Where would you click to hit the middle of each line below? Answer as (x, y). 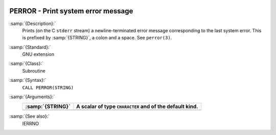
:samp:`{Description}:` (33, 24)
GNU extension (38, 54)
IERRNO (31, 123)
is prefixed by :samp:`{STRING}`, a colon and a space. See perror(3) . (97, 38)
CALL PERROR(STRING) (48, 87)
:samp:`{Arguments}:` (32, 97)
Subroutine (34, 71)
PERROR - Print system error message (71, 11)
